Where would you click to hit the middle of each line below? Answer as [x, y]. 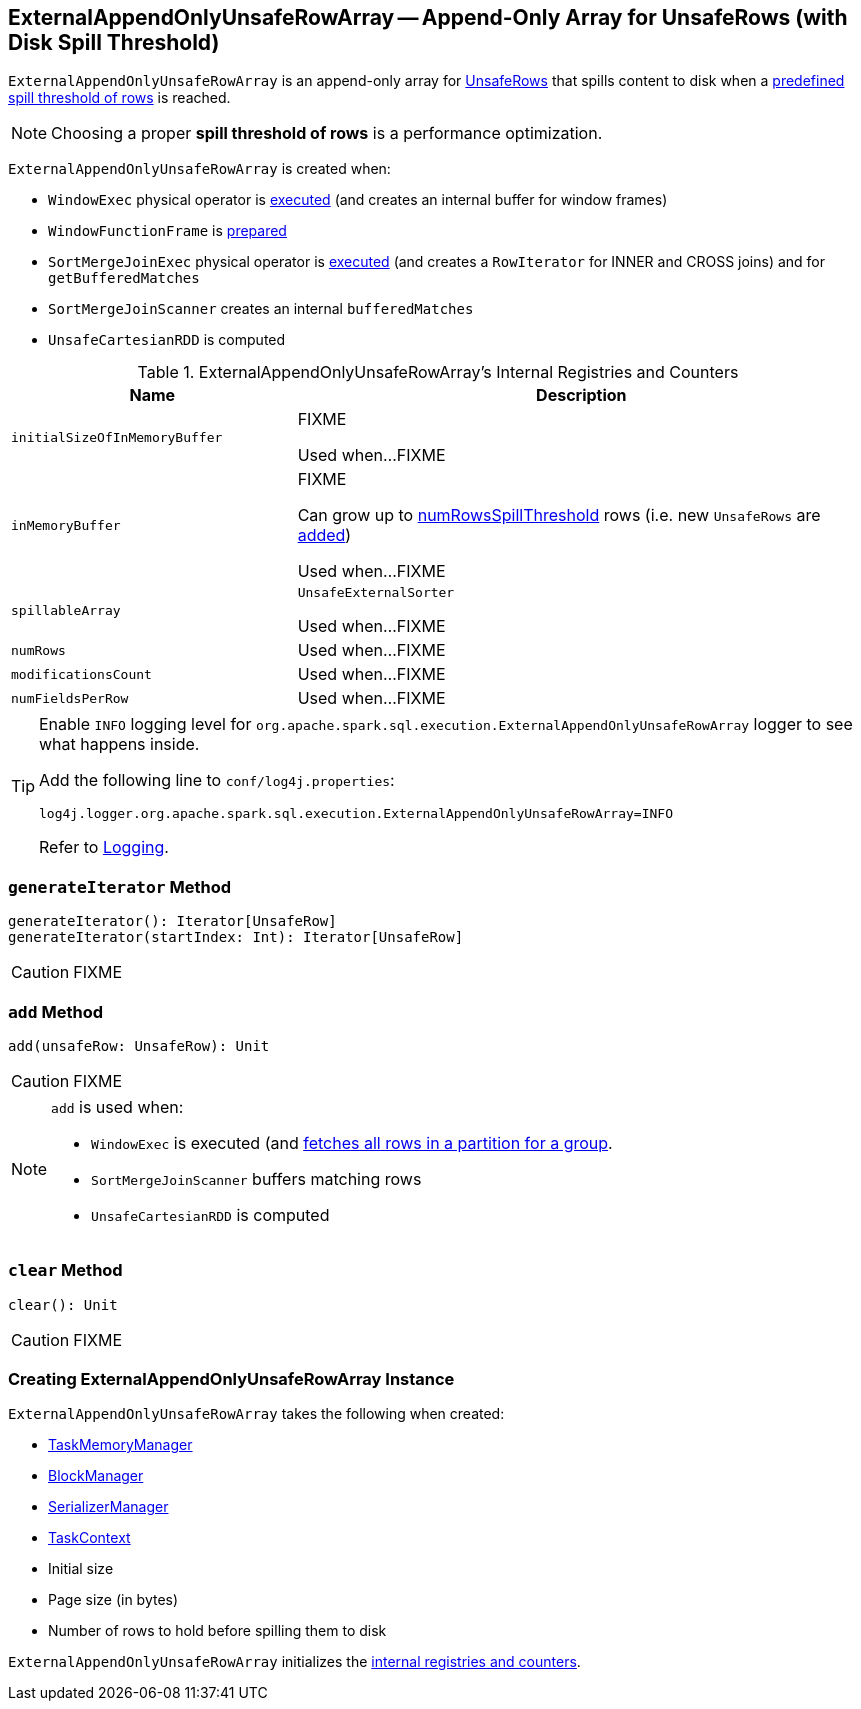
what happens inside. [119, 744]
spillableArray [66, 611]
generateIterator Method [120, 886]
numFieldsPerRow [70, 698]
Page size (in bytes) [113, 1600]
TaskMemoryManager [120, 1445]
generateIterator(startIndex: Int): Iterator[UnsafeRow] [236, 937]
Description [581, 395]
